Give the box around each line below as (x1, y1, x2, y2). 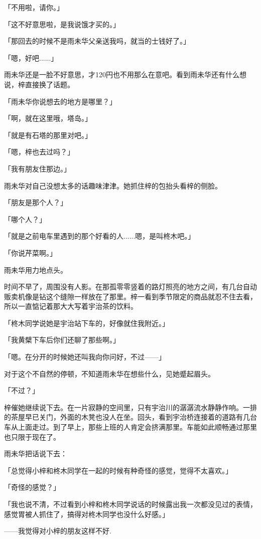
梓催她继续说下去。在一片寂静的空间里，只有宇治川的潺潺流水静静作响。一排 (4, 402, 257, 412)
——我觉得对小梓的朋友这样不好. (4, 525, 111, 536)
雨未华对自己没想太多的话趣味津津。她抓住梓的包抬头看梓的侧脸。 (4, 180, 222, 191)
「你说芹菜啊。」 (4, 247, 57, 258)
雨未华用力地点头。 (4, 264, 67, 275)
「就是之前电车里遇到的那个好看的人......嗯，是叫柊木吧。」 (4, 231, 195, 241)
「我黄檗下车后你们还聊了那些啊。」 (4, 334, 120, 345)
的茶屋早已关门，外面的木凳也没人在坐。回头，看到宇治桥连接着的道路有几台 (4, 412, 257, 422)
